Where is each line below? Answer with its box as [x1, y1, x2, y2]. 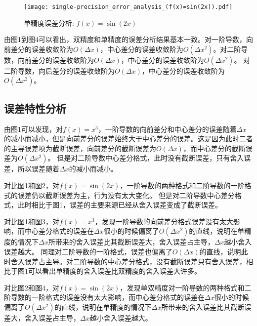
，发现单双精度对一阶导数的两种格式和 [120, 282, 245, 292]
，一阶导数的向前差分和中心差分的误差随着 [98, 123, 237, 134]
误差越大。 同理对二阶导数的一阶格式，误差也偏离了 [4, 246, 172, 256]
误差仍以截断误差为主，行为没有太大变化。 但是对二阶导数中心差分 [17, 190, 235, 200]
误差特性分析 [4, 100, 66, 116]
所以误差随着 [17, 163, 59, 174]
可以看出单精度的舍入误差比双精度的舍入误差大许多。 [28, 266, 201, 276]
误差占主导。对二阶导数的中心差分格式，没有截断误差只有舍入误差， [24, 256, 246, 266]
